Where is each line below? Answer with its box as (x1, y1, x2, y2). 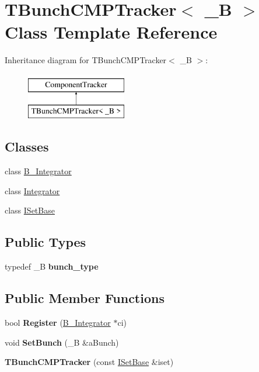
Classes (5, 137, 49, 156)
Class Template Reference (5, 20, 218, 44)
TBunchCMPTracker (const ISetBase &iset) (5, 356, 174, 368)
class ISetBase (5, 204, 55, 216)
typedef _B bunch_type (5, 260, 99, 273)
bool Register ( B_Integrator (5, 316, 111, 329)
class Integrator (5, 184, 60, 197)
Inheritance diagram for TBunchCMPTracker (5, 54, 167, 66)
